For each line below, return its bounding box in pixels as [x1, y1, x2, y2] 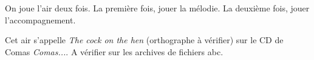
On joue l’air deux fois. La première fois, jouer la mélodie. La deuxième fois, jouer [5, 2, 310, 14]
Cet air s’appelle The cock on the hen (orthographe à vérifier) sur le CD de [5, 34, 284, 46]
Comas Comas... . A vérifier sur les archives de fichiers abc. [5, 45, 224, 58]
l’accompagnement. [5, 13, 76, 26]
